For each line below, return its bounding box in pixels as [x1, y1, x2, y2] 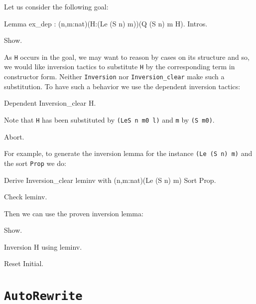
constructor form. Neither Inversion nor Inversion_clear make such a [4, 71, 225, 82]
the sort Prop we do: [4, 157, 66, 168]
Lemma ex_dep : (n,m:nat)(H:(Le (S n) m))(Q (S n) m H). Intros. [4, 18, 208, 28]
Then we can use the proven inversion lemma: [4, 208, 143, 218]
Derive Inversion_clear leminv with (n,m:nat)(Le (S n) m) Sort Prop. [4, 174, 216, 185]
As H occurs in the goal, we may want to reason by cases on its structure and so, [4, 51, 250, 62]
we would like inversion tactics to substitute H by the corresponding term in [4, 61, 235, 72]
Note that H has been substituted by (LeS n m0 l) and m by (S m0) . [4, 114, 215, 125]
